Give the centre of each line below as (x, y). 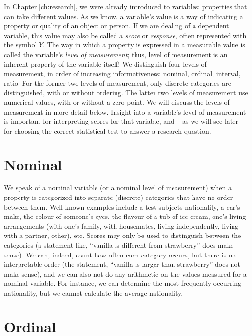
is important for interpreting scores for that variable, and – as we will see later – (124, 121)
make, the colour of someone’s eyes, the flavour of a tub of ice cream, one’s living (125, 216)
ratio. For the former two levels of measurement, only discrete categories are (117, 83)
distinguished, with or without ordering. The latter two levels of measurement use (126, 92)
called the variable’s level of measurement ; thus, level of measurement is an (116, 54)
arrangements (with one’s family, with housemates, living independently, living (121, 226)
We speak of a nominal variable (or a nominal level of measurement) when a (118, 188)
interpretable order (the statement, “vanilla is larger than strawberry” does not (122, 264)
